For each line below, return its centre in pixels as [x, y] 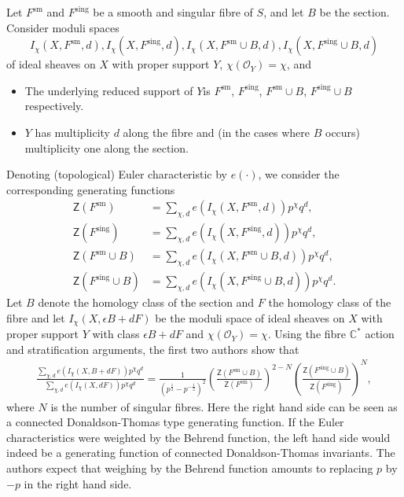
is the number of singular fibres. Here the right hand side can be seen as [224, 406]
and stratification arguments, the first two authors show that [153, 349]
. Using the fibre [307, 334]
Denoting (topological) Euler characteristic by [117, 174]
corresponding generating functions [91, 189]
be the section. [354, 12]
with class [116, 334]
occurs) [343, 132]
